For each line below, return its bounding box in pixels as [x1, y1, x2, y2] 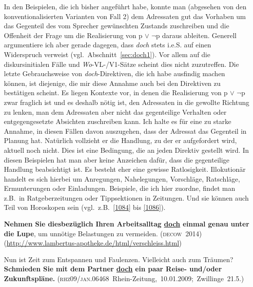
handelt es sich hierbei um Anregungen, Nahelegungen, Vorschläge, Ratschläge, [4, 173, 240, 184]
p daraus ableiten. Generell [156, 30, 237, 40]
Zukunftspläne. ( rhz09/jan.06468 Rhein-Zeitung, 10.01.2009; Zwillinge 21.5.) [4, 273, 244, 284]
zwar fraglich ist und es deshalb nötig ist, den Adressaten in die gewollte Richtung [4, 97, 250, 107]
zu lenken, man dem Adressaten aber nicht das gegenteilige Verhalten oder [4, 106, 227, 117]
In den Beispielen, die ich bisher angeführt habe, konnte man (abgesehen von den [4, 1, 247, 11]
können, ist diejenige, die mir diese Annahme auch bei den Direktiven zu [4, 78, 221, 88]
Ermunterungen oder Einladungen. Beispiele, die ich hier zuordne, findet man [4, 183, 235, 193]
